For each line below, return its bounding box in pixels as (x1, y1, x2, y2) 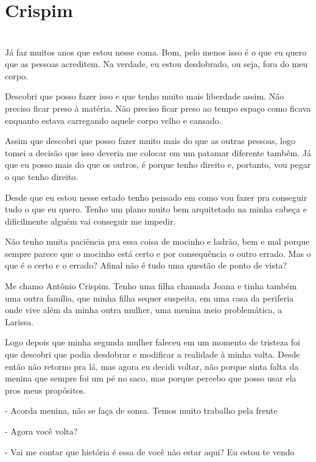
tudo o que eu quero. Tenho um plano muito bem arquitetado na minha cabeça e (5, 203, 307, 215)
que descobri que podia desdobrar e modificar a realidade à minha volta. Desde (5, 348, 300, 361)
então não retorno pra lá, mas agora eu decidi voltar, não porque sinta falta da (5, 359, 299, 372)
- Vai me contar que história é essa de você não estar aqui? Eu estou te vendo (5, 445, 295, 458)
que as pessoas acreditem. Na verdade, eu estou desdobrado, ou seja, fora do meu (5, 57, 308, 70)
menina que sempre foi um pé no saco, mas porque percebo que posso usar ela (5, 372, 297, 384)
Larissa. (5, 315, 34, 328)
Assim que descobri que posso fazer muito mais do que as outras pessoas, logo (5, 134, 295, 147)
